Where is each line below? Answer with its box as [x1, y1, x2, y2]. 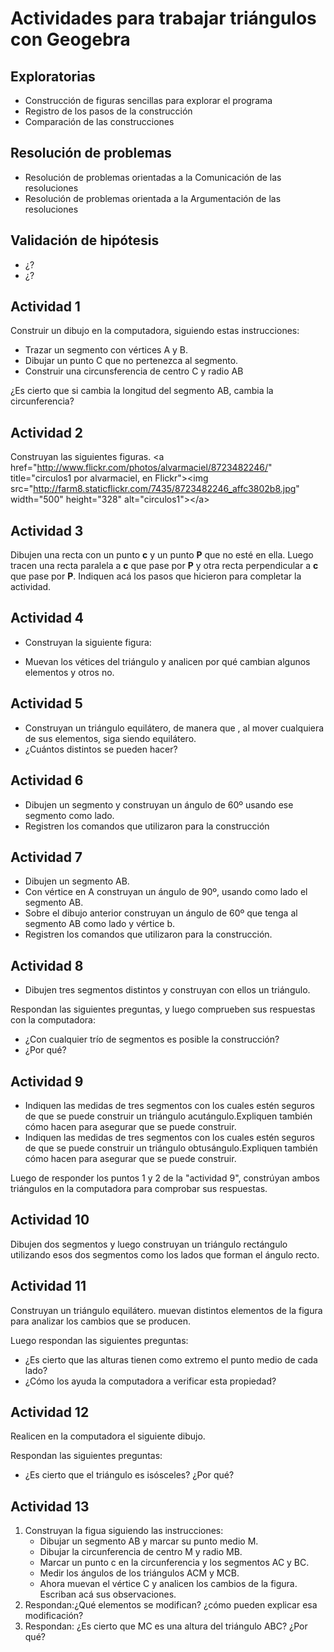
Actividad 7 [10, 848, 83, 866]
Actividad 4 [10, 610, 85, 627]
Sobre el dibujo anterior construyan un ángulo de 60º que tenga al [24, 907, 298, 919]
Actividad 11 [10, 1278, 87, 1295]
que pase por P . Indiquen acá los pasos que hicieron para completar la [10, 570, 302, 582]
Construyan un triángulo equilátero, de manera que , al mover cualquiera [24, 722, 325, 734]
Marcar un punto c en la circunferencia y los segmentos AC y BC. [39, 1557, 310, 1569]
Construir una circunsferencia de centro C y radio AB [24, 365, 244, 377]
